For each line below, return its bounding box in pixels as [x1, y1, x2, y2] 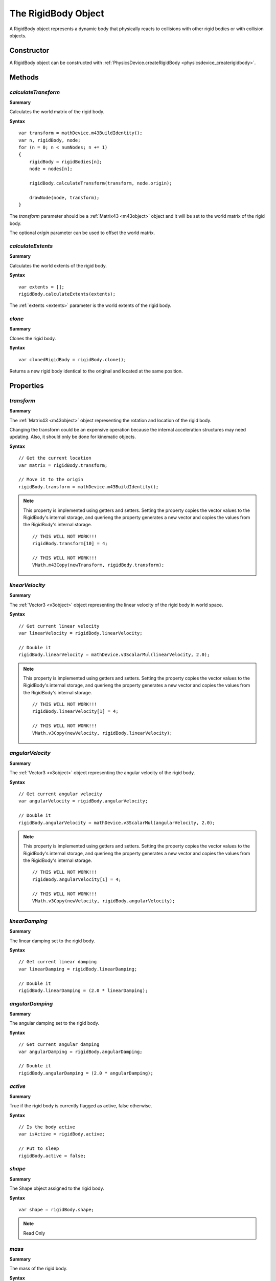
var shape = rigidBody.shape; [18, 1207, 95, 1212]
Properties [9, 381, 44, 390]
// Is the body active [18, 1124, 76, 1130]
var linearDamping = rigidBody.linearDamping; [18, 966, 137, 972]
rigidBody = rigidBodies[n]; [29, 159, 102, 164]
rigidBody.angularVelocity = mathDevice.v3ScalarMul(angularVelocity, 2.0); [18, 820, 216, 825]
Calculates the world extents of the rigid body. [9, 262, 107, 268]
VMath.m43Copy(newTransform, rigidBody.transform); [32, 562, 165, 568]
